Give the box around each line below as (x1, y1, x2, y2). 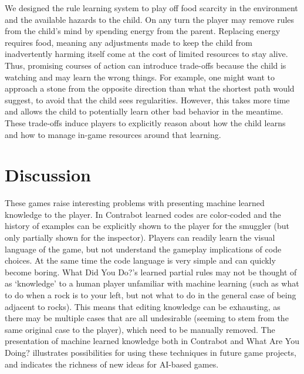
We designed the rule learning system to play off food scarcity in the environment (5, 2, 298, 14)
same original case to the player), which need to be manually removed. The (5, 323, 275, 335)
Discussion (5, 163, 91, 187)
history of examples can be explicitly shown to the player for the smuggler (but (5, 220, 290, 232)
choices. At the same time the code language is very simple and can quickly (5, 254, 276, 267)
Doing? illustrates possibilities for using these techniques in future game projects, (5, 346, 296, 358)
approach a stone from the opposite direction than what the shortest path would (5, 82, 295, 95)
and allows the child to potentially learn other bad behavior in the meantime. (5, 105, 283, 117)
